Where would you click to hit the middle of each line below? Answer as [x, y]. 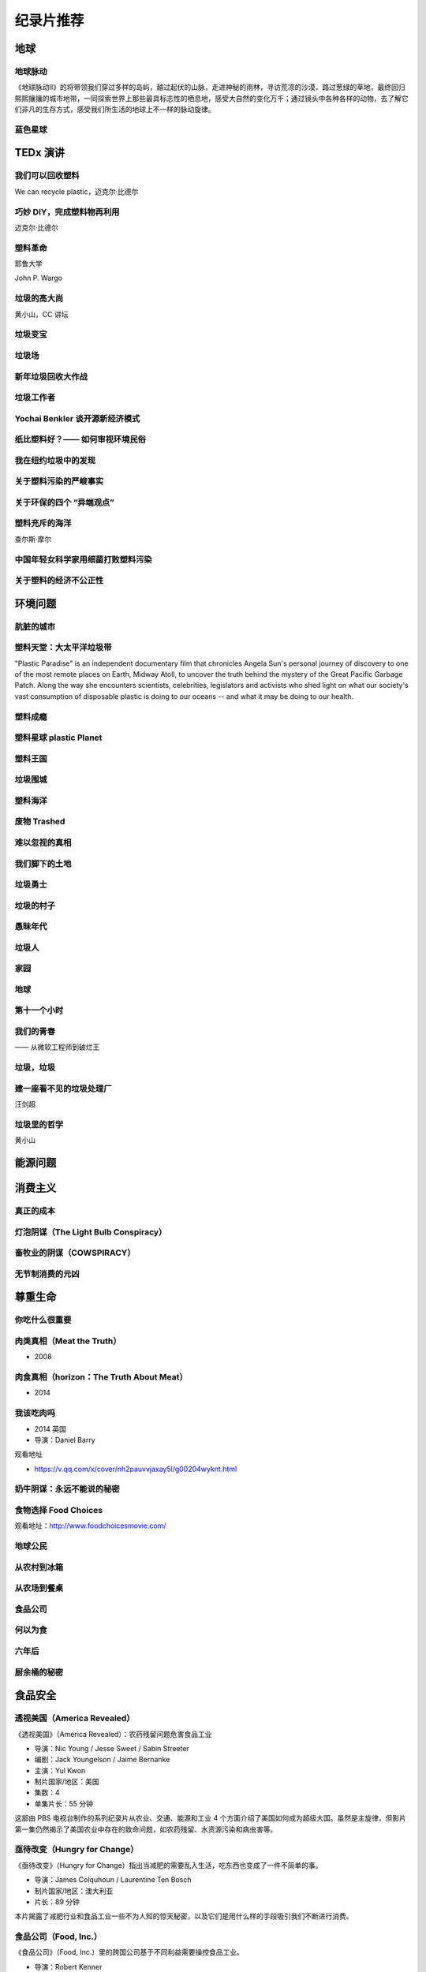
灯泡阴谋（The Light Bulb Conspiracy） [91, 1232]
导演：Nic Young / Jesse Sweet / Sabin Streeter [112, 1748]
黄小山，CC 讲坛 [41, 314]
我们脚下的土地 [43, 864]
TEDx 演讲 [40, 153]
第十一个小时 [39, 1010]
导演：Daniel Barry [65, 1440]
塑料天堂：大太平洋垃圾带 [63, 648]
